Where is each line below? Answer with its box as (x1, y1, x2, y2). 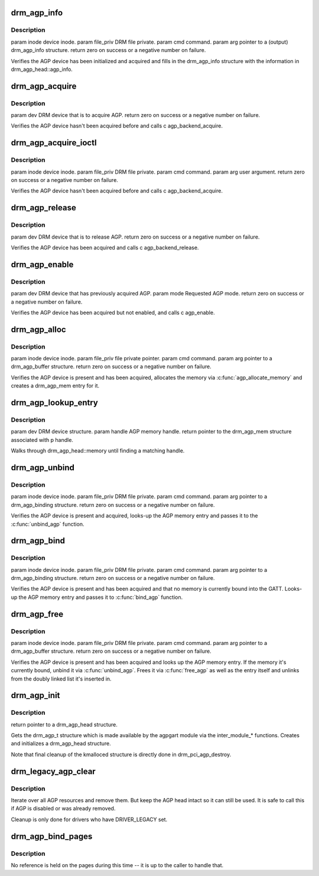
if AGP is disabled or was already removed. (11, 805, 116, 812)
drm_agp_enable (11, 259, 74, 269)
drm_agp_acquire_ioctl (11, 138, 97, 148)
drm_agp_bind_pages (11, 831, 93, 841)
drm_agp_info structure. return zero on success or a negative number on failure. (11, 47, 206, 54)
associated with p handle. (11, 436, 74, 443)
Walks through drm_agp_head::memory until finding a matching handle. (11, 447, 185, 454)
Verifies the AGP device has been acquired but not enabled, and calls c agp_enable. (11, 309, 215, 316)
